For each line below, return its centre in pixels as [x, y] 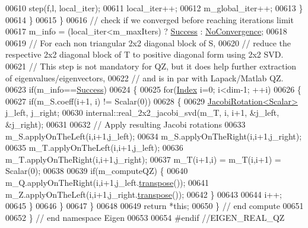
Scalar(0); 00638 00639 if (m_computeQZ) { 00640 [97, 171]
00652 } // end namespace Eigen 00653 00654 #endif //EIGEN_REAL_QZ [145, 217]
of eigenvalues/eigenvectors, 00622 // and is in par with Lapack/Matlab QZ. [145, 77]
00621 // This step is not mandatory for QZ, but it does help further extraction [151, 66]
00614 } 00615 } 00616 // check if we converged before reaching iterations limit [150, 19]
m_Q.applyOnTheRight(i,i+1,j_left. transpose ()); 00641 [107, 182]
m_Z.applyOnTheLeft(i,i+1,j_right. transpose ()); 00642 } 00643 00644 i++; [144, 194]
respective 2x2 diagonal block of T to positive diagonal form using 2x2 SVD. [145, 54]
